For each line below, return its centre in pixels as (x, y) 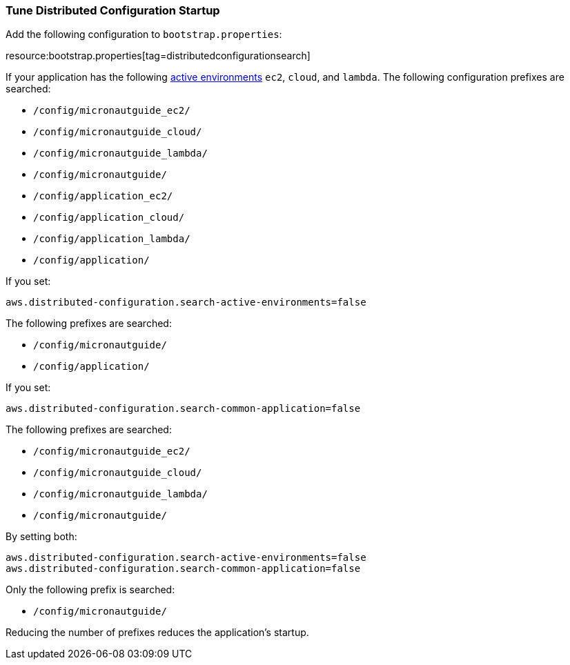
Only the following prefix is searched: (90, 590)
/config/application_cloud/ (109, 218)
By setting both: (41, 537)
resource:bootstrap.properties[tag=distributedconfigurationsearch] (158, 56)
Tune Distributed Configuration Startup (113, 10)
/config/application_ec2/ (103, 196)
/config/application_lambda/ (112, 239)
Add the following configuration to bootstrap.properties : (144, 34)
